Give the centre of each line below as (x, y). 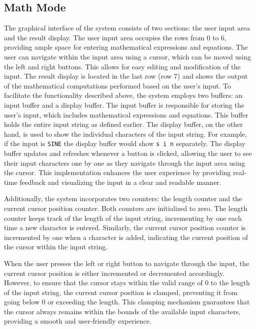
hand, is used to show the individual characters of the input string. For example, (126, 134)
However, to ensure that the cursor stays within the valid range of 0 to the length (127, 283)
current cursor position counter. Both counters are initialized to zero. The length (126, 208)
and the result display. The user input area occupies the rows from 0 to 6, (115, 37)
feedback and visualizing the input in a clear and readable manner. (120, 182)
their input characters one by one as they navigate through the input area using (125, 163)
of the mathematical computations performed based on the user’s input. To (117, 85)
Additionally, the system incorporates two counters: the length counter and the (123, 198)
